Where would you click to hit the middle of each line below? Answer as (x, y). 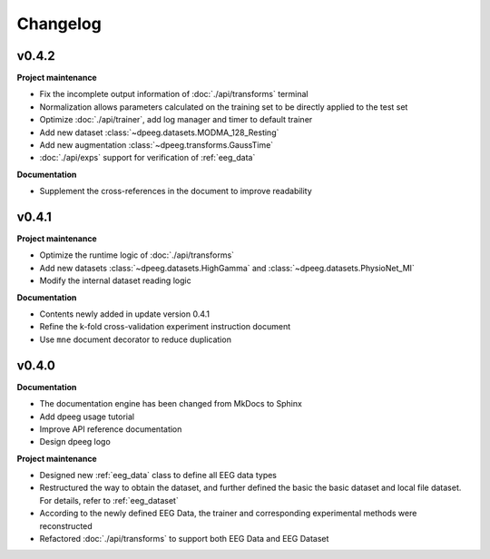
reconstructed (66, 525)
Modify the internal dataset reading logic (115, 280)
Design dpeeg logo (75, 442)
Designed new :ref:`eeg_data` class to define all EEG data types (158, 476)
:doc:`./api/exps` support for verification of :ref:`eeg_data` (147, 158)
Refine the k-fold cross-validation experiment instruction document (165, 327)
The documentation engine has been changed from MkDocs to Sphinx (171, 404)
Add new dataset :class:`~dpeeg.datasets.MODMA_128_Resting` (159, 132)
